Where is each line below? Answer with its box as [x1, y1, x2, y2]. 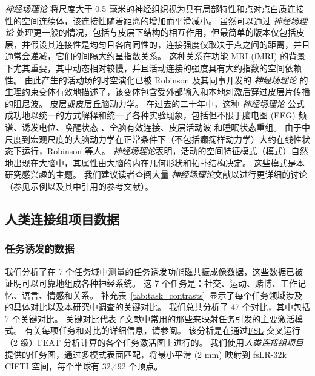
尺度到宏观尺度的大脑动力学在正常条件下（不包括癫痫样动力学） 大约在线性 [5, 132, 302, 145]
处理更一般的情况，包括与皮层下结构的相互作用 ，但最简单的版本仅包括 [16, 26, 296, 39]
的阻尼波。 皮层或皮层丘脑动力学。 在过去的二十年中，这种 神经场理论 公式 [5, 97, 305, 109]
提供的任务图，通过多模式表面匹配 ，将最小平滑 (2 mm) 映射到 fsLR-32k [5, 348, 287, 360]
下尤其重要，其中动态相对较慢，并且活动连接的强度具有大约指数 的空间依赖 [5, 61, 302, 74]
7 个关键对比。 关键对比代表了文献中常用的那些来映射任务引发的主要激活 [5, 312, 295, 325]
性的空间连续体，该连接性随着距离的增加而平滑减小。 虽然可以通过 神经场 [5, 14, 299, 27]
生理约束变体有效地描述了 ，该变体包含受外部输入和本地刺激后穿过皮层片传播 [5, 85, 310, 98]
